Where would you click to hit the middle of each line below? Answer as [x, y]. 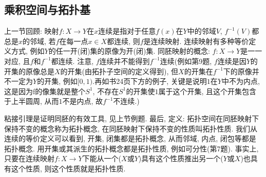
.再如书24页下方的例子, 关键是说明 [150, 81]
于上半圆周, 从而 [32, 101]
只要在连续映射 [29, 158]
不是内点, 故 [83, 101]
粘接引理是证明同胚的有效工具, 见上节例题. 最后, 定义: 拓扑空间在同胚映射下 [132, 118]
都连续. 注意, [72, 61]
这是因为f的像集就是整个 [45, 91]
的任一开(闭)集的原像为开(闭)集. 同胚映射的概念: [129, 51]
